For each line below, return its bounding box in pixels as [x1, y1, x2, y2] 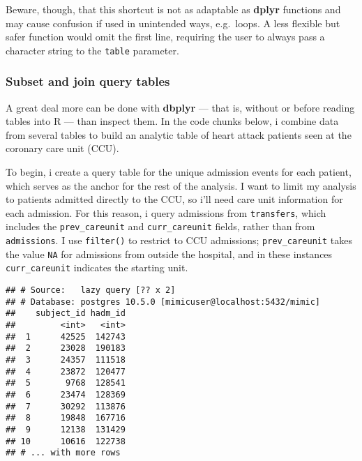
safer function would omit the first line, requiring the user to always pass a [6, 29, 325, 44]
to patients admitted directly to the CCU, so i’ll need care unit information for [6, 192, 343, 206]
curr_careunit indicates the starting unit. [6, 260, 188, 275]
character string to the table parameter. [6, 43, 179, 57]
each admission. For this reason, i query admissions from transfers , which [6, 205, 326, 220]
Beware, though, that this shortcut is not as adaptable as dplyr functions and [6, 2, 341, 16]
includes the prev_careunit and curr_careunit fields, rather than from [6, 219, 315, 234]
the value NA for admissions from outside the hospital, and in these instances [6, 246, 333, 261]
